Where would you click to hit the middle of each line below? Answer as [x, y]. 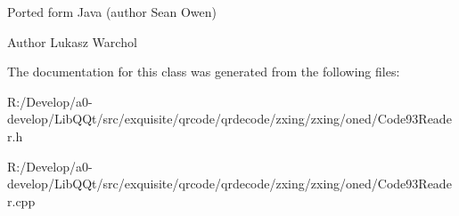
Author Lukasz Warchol [72, 41]
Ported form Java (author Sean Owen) [112, 12]
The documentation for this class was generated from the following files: [204, 72]
